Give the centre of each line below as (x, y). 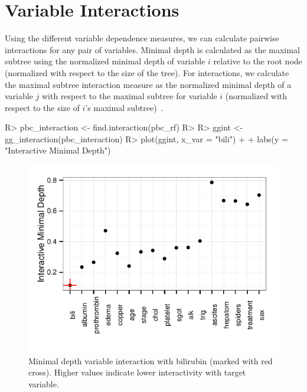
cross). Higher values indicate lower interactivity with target (137, 372)
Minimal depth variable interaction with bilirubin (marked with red (151, 360)
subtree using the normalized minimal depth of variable (105, 61)
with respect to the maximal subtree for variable (129, 96)
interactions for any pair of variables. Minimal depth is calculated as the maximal (152, 49)
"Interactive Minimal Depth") (58, 150)
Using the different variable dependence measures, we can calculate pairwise (142, 38)
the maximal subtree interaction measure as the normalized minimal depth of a (148, 84)
